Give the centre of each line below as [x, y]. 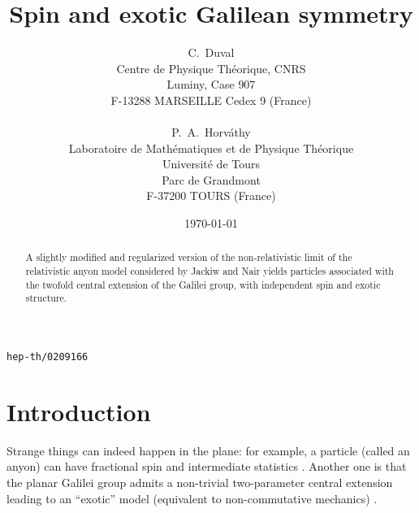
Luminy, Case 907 [211, 84]
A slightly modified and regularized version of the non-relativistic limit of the [189, 257]
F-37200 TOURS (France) [211, 196]
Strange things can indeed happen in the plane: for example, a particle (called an [208, 450]
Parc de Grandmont [211, 179]
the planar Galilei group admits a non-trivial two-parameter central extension [200, 483]
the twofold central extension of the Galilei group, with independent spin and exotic [203, 284]
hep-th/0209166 [48, 357]
